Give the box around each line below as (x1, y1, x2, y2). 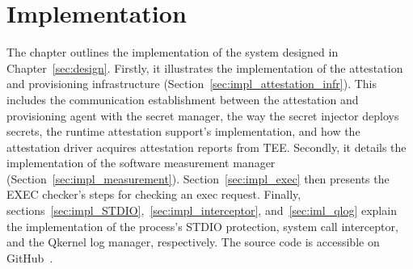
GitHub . (6, 249, 53, 266)
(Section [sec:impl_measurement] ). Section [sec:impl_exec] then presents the (6, 170, 390, 187)
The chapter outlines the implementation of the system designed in (6, 44, 339, 61)
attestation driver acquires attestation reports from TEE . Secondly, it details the (6, 138, 407, 155)
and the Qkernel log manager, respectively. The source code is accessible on (6, 233, 380, 250)
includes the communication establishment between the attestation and (6, 90, 359, 107)
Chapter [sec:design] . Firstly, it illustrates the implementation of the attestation (6, 59, 403, 76)
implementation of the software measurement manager (6, 154, 276, 171)
